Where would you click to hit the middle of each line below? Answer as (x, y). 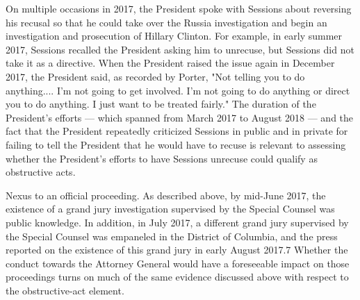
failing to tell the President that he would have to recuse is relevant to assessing (176, 144)
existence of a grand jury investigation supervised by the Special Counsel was (170, 209)
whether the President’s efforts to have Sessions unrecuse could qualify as (162, 158)
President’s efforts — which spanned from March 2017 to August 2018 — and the (180, 117)
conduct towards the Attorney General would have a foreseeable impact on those (178, 263)
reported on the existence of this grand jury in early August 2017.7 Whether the (177, 250)
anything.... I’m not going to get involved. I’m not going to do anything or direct (178, 90)
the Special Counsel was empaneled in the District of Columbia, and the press (172, 236)
